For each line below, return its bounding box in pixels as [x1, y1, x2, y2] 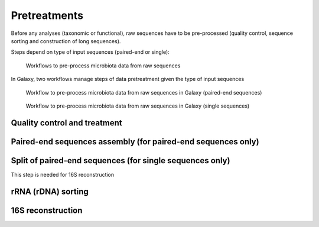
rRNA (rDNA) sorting [11, 186, 89, 196]
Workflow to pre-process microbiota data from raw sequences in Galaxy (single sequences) [25, 102, 250, 109]
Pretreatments [11, 9, 84, 22]
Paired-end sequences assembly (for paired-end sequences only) [11, 137, 259, 147]
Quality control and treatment [11, 118, 122, 128]
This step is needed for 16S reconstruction [11, 171, 115, 178]
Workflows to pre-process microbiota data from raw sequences [25, 62, 181, 69]
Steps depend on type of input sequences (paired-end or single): [11, 48, 170, 56]
